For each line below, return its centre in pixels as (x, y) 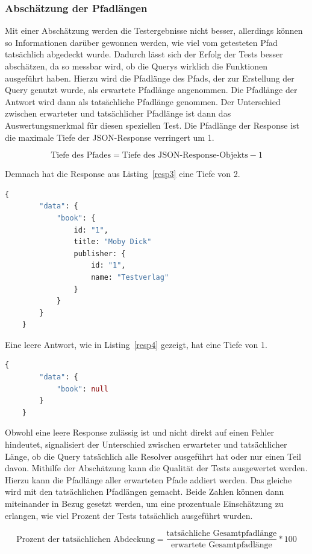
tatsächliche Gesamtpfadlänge (222, 534)
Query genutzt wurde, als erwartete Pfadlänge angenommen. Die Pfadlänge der (151, 90)
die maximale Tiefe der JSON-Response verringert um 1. (110, 137)
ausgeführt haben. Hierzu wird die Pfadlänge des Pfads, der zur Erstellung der (150, 78)
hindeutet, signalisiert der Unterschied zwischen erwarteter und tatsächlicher (146, 444)
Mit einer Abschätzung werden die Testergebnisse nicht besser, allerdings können (154, 31)
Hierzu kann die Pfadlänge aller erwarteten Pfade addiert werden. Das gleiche (148, 479)
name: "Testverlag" (130, 277)
